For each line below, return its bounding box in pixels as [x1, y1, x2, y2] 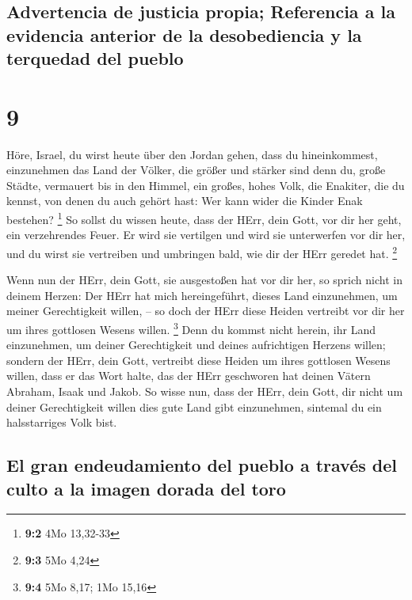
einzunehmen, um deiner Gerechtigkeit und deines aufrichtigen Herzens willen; [6, 336, 386, 353]
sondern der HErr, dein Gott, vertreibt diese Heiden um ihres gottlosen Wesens [6, 351, 391, 368]
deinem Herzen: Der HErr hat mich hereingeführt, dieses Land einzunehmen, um [6, 287, 398, 303]
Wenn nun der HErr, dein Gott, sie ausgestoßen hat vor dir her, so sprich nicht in [6, 272, 402, 288]
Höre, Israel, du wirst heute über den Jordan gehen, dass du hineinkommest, [6, 146, 378, 162]
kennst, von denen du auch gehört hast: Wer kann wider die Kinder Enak [6, 192, 363, 209]
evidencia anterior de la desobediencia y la [6, 22, 362, 47]
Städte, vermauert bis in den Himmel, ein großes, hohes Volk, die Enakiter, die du [6, 177, 405, 193]
